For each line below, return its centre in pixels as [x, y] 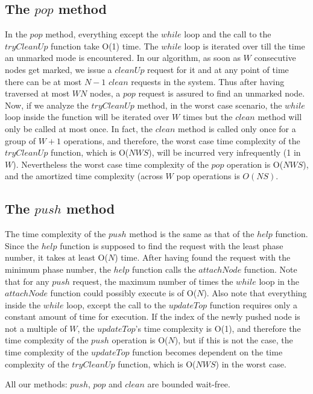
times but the [207, 117]
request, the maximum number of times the [153, 281]
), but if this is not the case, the [234, 340]
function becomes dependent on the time [207, 352]
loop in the [279, 281]
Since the [22, 245]
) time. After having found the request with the [203, 257]
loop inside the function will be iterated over [87, 117]
